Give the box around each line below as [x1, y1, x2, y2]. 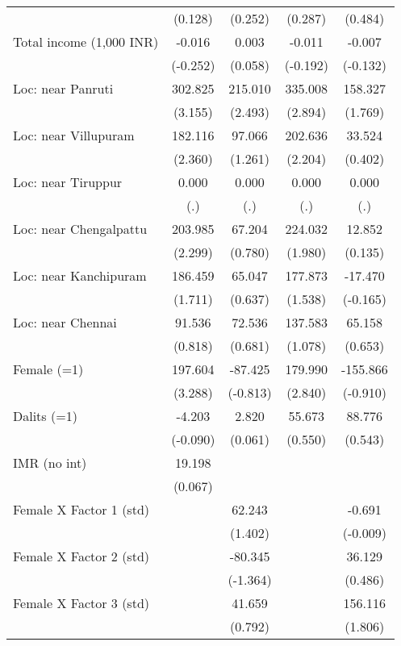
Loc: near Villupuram [13, 126, 135, 144]
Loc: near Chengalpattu [13, 219, 148, 238]
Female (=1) [13, 360, 84, 378]
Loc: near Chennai [13, 313, 117, 331]
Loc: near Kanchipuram [13, 266, 147, 285]
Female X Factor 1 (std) [13, 500, 150, 519]
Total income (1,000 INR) [13, 32, 159, 51]
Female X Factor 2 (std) [13, 547, 150, 565]
